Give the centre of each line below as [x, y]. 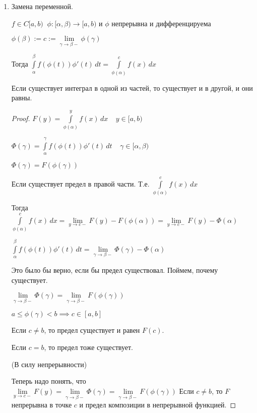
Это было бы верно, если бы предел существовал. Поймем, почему [115, 270]
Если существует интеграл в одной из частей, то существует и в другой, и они [132, 87]
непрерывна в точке [42, 405]
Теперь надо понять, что [49, 381]
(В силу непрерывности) [49, 364]
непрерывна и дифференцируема [161, 23]
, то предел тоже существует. [88, 347]
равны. [22, 98]
